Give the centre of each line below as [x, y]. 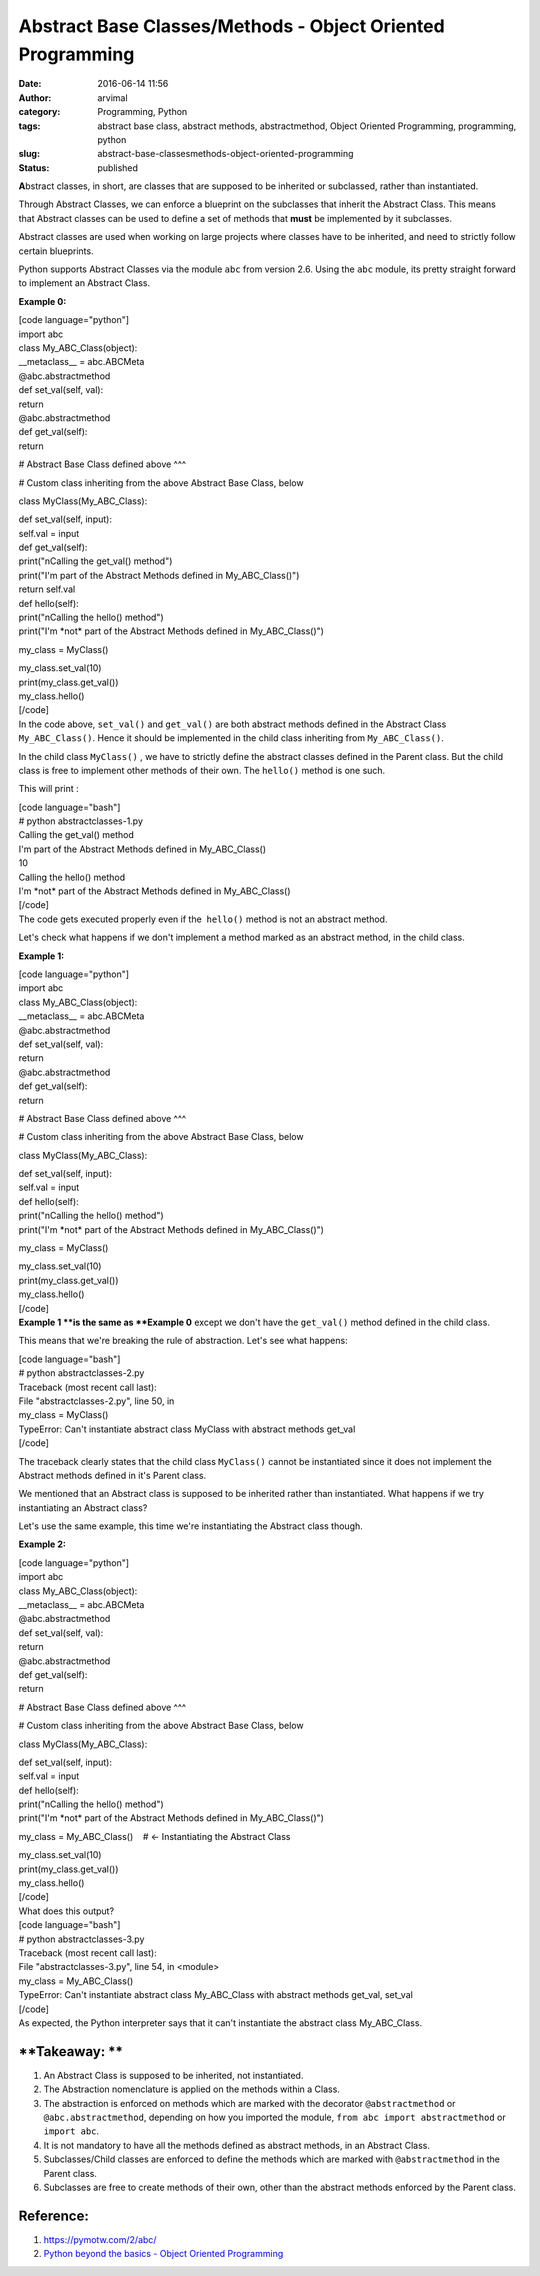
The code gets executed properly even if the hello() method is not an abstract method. [203, 919]
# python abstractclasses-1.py [81, 821]
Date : [30, 84]
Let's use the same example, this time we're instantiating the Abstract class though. [191, 1526]
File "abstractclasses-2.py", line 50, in [96, 1401]
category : [39, 112]
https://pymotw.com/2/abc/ [100, 2239]
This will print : [48, 789]
